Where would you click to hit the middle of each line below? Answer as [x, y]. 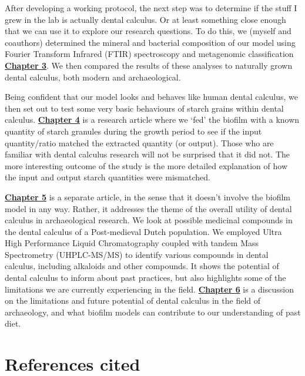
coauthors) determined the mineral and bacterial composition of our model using [150, 42]
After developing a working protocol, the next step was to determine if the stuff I [151, 8]
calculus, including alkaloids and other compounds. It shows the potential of [142, 266]
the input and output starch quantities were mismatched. [108, 177]
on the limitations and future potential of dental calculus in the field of [133, 301]
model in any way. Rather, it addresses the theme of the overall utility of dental [148, 208]
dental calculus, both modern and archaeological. [93, 77]
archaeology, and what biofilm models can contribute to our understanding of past [153, 312]
